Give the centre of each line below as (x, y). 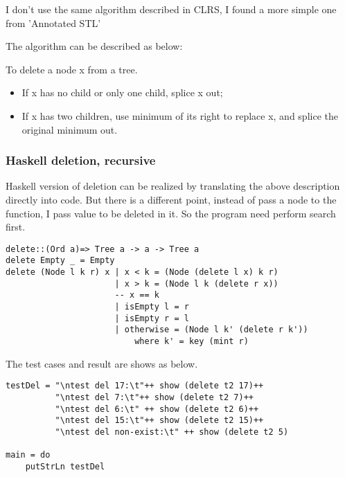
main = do (28, 455)
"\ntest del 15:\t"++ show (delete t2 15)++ (159, 421)
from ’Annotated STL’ (53, 22)
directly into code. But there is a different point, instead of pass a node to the (171, 199)
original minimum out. (70, 129)
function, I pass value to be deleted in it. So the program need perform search (171, 213)
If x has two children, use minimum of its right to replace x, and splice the (180, 115)
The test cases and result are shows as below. (102, 363)
